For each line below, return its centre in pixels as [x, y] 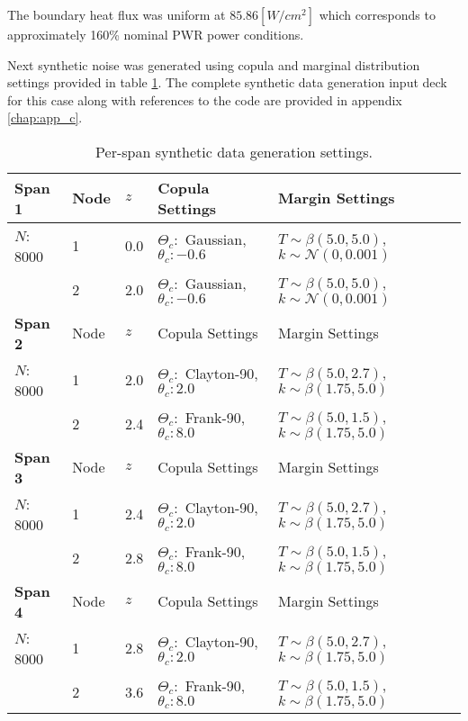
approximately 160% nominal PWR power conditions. [156, 34]
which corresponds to [377, 14]
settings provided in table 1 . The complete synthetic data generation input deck [227, 82]
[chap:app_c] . [45, 117]
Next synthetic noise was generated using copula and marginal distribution [214, 64]
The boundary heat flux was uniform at [117, 14]
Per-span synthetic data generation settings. [234, 151]
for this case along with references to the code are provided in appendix [205, 99]
